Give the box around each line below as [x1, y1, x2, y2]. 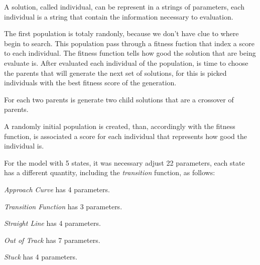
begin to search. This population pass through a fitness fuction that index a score [4, 38, 254, 48]
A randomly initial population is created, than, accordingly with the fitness [4, 120, 235, 131]
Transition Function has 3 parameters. [4, 201, 122, 211]
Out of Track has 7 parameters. [4, 234, 100, 245]
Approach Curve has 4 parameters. [4, 184, 110, 194]
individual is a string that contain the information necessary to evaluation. [4, 11, 233, 22]
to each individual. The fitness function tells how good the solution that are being [4, 48, 256, 58]
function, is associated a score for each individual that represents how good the [4, 130, 247, 141]
